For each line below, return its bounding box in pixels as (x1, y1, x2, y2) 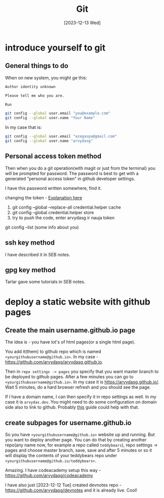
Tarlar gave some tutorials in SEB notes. (5, 279, 86, 285)
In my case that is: (5, 124, 42, 130)
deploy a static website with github (5, 296, 151, 307)
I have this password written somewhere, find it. (5, 185, 102, 191)
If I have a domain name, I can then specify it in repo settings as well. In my (5, 394, 157, 400)
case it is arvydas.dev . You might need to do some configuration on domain (5, 399, 157, 405)
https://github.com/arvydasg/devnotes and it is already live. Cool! (5, 487, 138, 493)
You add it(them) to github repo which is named (5, 348, 101, 355)
